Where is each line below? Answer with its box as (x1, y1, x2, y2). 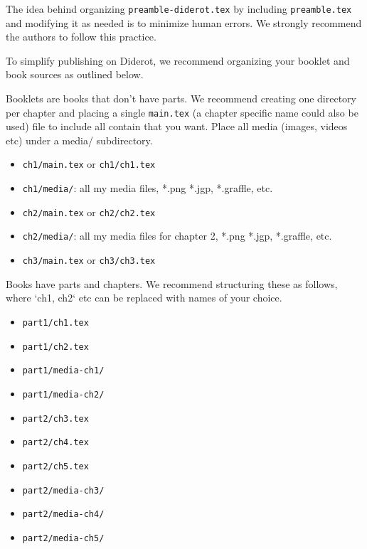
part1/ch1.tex (22, 317, 89, 328)
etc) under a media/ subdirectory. (6, 132, 153, 147)
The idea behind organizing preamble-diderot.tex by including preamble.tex (6, 1, 352, 16)
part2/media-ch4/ (22, 509, 105, 520)
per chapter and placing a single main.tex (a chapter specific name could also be (6, 105, 358, 119)
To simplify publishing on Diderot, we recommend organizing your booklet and (6, 53, 350, 68)
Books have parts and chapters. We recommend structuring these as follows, (6, 276, 338, 291)
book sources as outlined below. (6, 67, 144, 82)
